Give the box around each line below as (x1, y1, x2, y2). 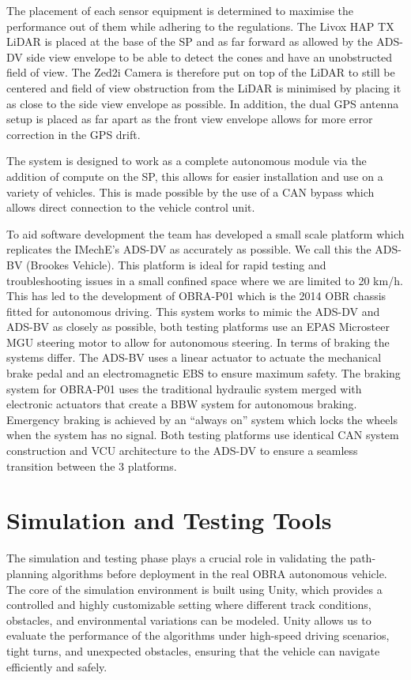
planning (6, 565, 48, 581)
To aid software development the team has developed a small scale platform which (6, 225, 405, 242)
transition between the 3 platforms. (6, 457, 177, 474)
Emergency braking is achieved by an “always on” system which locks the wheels (6, 411, 398, 427)
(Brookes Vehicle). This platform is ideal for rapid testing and (26, 256, 326, 272)
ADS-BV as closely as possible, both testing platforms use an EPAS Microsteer (6, 318, 390, 335)
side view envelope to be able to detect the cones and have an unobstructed (26, 48, 393, 65)
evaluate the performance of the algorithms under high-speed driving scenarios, (6, 627, 390, 644)
